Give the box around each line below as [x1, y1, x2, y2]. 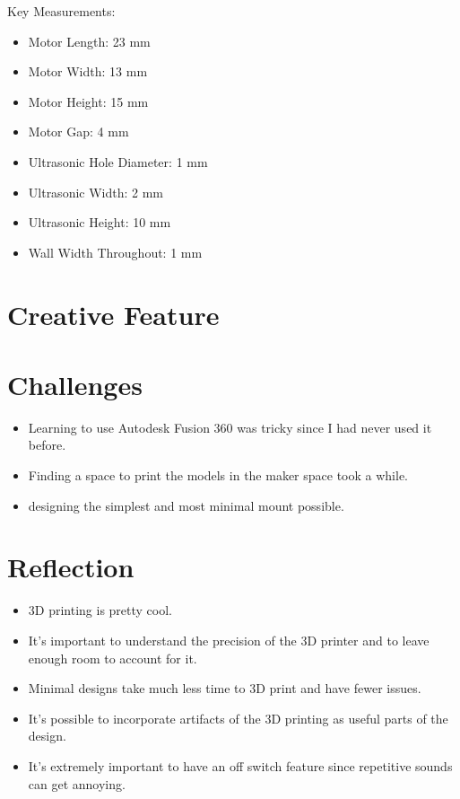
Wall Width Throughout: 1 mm [28, 242, 203, 261]
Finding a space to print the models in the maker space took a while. [28, 466, 409, 485]
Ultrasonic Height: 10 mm [28, 213, 171, 232]
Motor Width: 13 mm [28, 62, 148, 81]
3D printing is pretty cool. [28, 601, 172, 619]
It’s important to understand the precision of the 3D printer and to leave [28, 630, 430, 649]
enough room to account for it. [28, 648, 197, 667]
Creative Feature [7, 295, 220, 332]
